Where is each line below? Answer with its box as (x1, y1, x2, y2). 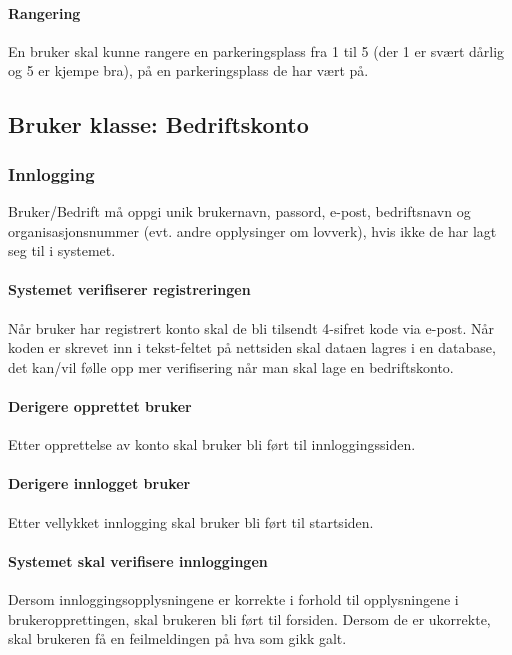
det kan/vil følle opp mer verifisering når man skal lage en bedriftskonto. (8, 356, 454, 377)
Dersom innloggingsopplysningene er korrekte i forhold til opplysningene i (8, 588, 459, 609)
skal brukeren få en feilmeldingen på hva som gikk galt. (8, 628, 347, 649)
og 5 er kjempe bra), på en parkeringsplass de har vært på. (8, 60, 369, 81)
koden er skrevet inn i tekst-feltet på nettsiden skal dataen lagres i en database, (8, 337, 496, 358)
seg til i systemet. (8, 240, 116, 261)
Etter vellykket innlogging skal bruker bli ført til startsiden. (8, 511, 374, 532)
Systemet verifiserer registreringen (8, 279, 251, 300)
